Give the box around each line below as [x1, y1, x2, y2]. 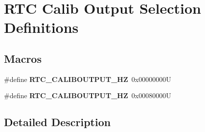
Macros [4, 51, 42, 66]
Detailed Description [4, 114, 111, 130]
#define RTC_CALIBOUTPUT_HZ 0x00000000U [4, 74, 171, 84]
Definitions [4, 17, 79, 37]
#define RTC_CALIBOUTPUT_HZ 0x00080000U [4, 90, 171, 101]
